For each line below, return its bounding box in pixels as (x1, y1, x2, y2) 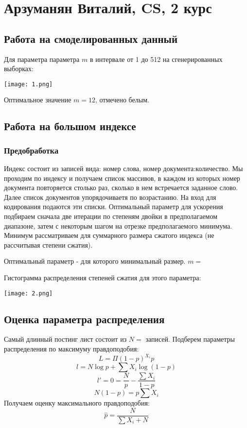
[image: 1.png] (4, 80, 53, 88)
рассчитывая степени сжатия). (4, 239, 93, 250)
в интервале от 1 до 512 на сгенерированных (89, 54, 223, 64)
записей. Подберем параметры (145, 334, 235, 344)
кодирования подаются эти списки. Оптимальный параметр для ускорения (4, 201, 223, 212)
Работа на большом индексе (4, 118, 136, 134)
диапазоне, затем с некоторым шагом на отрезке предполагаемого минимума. (4, 220, 232, 231)
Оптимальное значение (4, 95, 71, 105)
